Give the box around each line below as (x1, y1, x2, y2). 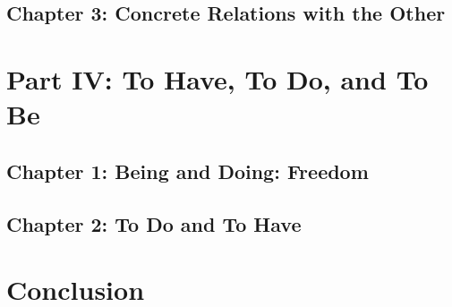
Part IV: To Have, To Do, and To (6, 60, 429, 97)
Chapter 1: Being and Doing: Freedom (6, 157, 369, 184)
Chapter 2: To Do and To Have (6, 209, 302, 237)
